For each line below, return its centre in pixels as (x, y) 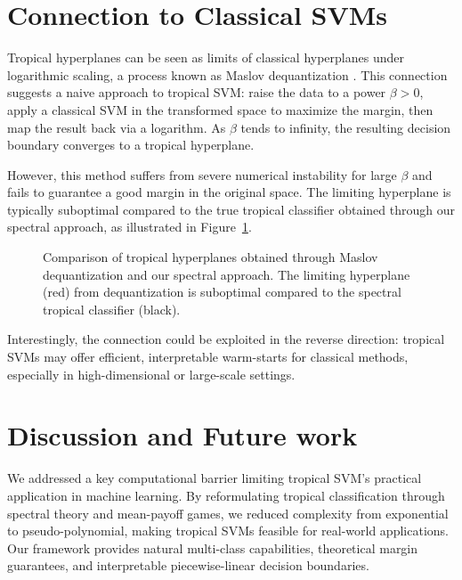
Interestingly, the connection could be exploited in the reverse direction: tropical (226, 339)
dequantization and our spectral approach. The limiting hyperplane (227, 274)
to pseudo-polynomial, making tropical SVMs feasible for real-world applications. (228, 531)
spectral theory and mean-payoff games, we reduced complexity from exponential (228, 513)
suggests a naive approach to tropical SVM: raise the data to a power (197, 92)
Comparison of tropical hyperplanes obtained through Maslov (211, 257)
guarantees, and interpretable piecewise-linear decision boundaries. (188, 565)
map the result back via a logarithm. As (117, 127)
